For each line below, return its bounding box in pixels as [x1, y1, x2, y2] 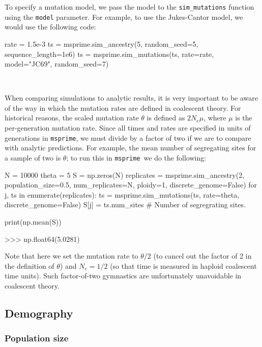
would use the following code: [5, 21, 96, 32]
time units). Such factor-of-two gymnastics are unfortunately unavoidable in [5, 270, 242, 281]
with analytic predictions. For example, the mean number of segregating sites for [5, 142, 256, 153]
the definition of [5, 260, 54, 271]
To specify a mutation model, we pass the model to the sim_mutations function [5, 2, 254, 12]
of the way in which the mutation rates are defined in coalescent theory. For [5, 102, 241, 113]
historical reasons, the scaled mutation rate [5, 112, 139, 123]
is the [235, 112, 252, 123]
